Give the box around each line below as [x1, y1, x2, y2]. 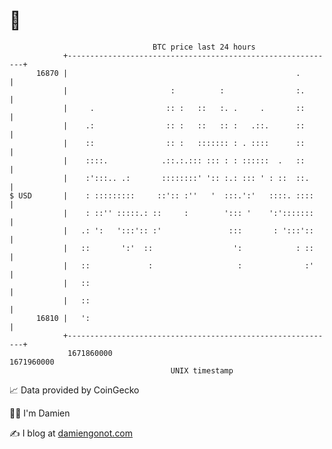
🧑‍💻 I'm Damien [9, 407, 71, 419]
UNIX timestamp [170, 365, 234, 376]
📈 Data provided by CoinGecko [9, 384, 140, 396]
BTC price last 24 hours [152, 42, 256, 52]
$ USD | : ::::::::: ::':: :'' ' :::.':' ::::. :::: [9, 190, 314, 201]
